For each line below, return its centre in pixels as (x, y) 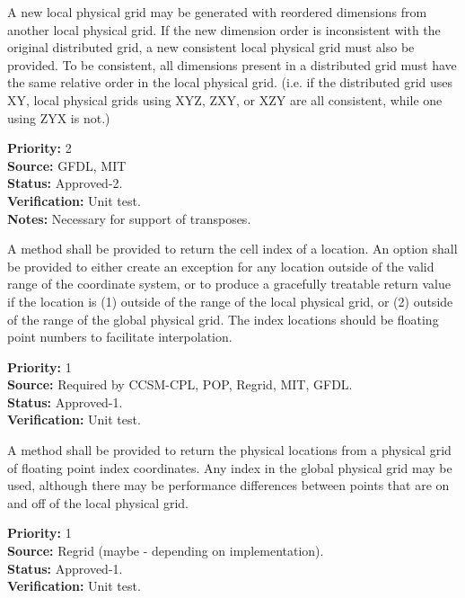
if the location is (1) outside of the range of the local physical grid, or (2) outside (230, 301)
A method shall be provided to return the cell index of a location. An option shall (232, 249)
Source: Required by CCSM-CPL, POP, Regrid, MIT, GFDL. (180, 384)
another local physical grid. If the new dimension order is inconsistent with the (224, 29)
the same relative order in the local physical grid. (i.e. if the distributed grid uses (230, 82)
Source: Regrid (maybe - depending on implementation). (166, 551)
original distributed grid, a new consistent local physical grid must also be (211, 47)
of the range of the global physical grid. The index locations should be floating (223, 319)
